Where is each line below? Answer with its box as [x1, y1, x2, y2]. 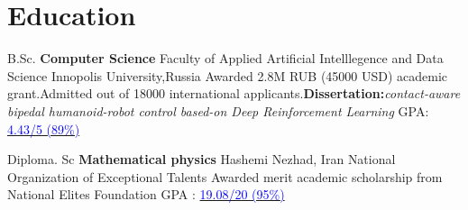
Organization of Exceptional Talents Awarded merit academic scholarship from [7, 167, 443, 186]
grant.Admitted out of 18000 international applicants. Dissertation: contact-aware [7, 84, 461, 103]
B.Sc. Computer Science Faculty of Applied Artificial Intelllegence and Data [7, 49, 444, 68]
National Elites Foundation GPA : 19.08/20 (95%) [7, 185, 285, 204]
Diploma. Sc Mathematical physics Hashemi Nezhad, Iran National [7, 150, 396, 169]
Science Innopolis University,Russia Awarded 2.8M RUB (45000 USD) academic [7, 66, 448, 85]
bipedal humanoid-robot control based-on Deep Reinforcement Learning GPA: [7, 101, 429, 120]
